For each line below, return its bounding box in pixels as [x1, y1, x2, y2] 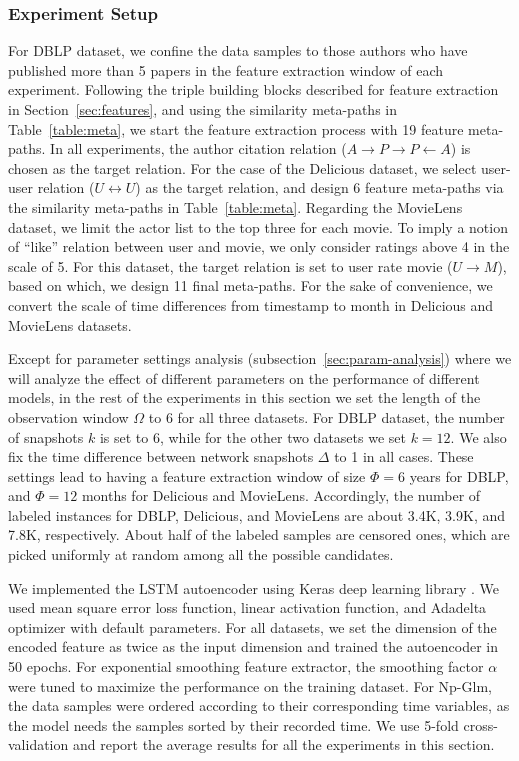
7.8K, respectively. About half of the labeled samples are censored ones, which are [8, 524, 510, 545]
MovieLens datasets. [8, 314, 132, 335]
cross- [463, 714, 498, 735]
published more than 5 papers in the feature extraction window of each [8, 59, 444, 80]
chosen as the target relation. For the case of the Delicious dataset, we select [8, 157, 477, 178]
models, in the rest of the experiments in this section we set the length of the [8, 387, 481, 408]
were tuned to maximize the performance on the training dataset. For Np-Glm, [8, 675, 492, 696]
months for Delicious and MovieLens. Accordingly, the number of [81, 485, 481, 506]
